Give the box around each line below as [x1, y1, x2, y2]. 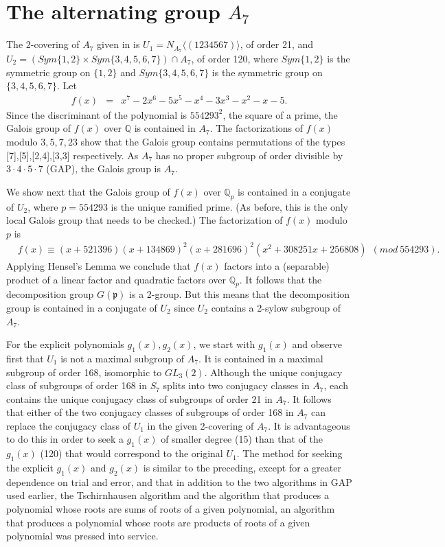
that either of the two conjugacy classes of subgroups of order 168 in [6, 405, 294, 419]
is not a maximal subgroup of [60, 351, 185, 365]
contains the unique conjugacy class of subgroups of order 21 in [6, 391, 273, 406]
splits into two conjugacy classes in [163, 378, 310, 393]
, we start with [193, 337, 255, 351]
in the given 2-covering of [147, 418, 254, 432]
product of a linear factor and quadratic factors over [6, 272, 227, 286]
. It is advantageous [268, 418, 350, 432]
